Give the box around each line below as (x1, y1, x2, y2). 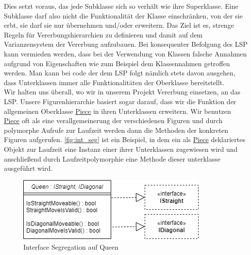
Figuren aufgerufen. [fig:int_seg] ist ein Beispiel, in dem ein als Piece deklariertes (4, 134, 245, 145)
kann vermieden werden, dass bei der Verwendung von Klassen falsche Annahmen (4, 48, 247, 58)
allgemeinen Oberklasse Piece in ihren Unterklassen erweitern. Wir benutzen (4, 106, 231, 116)
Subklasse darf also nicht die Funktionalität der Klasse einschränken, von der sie (4, 10, 243, 20)
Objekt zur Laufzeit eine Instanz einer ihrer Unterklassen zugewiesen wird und (4, 144, 238, 154)
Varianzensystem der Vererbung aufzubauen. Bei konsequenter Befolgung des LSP (4, 39, 248, 49)
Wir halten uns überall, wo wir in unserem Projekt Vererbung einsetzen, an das (4, 87, 240, 97)
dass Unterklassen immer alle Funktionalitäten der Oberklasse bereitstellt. (4, 77, 224, 87)
